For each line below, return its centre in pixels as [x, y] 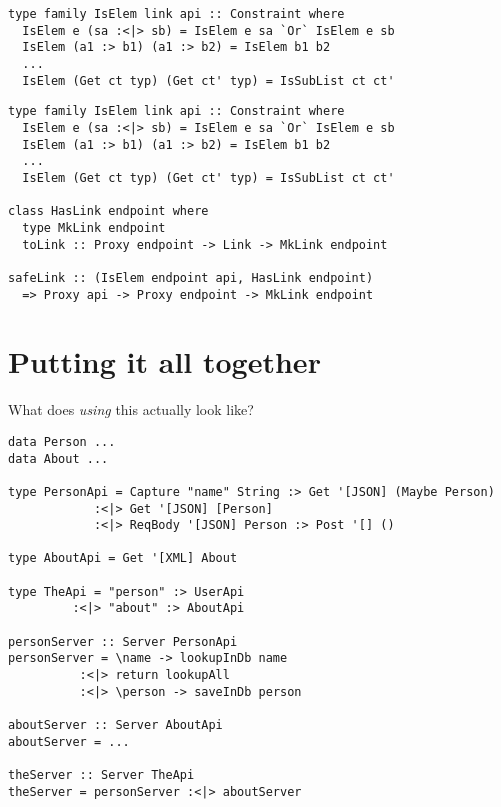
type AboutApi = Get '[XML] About [123, 558]
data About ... [58, 458]
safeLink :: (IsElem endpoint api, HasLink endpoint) [191, 277]
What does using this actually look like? [131, 409]
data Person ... [62, 441]
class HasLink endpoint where [108, 211]
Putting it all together [164, 361]
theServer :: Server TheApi [101, 775]
